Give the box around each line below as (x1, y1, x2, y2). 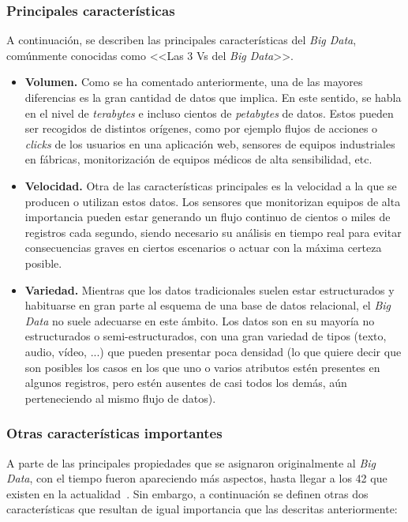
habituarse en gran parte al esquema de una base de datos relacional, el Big (24, 297, 391, 314)
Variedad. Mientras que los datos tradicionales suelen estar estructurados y (24, 281, 395, 298)
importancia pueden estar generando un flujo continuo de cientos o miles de (24, 208, 391, 225)
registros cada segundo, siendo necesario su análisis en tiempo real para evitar (24, 223, 402, 240)
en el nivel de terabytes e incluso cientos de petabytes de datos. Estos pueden (24, 104, 394, 121)
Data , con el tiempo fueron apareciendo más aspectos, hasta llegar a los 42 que (6, 470, 387, 486)
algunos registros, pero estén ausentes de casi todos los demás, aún (24, 374, 347, 391)
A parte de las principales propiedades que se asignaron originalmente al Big (6, 454, 376, 471)
